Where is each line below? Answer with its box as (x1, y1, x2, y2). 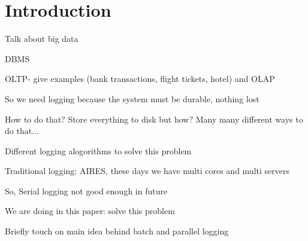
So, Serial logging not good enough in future (5, 184, 168, 197)
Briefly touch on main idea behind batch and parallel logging (5, 225, 229, 237)
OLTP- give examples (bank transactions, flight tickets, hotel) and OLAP (5, 72, 275, 85)
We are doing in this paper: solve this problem (5, 205, 175, 217)
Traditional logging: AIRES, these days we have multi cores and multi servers (5, 164, 289, 177)
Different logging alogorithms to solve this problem (5, 144, 192, 157)
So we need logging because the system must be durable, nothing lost (5, 92, 259, 105)
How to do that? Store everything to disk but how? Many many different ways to (5, 112, 303, 125)
